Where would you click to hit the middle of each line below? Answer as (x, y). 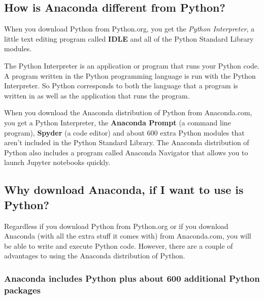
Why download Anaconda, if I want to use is (124, 190)
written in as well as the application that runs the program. (97, 95)
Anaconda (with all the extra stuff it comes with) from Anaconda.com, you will (128, 236)
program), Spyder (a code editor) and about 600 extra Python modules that (124, 132)
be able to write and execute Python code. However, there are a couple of (119, 245)
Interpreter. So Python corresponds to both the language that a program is (121, 86)
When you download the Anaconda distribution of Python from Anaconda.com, (128, 112)
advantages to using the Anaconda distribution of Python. (95, 256)
